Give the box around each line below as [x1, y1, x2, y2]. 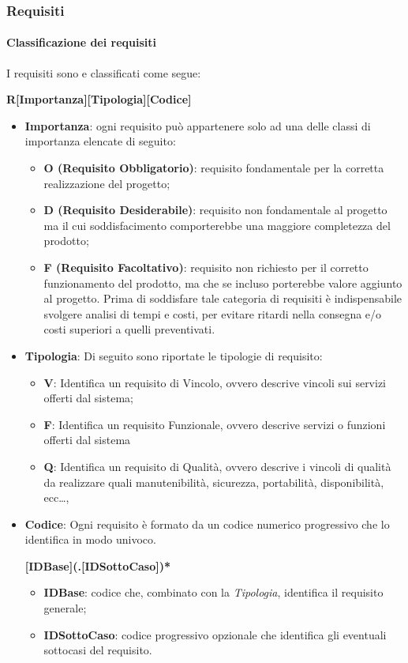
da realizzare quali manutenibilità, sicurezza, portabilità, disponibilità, [43, 473, 384, 490]
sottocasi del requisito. [43, 642, 152, 658]
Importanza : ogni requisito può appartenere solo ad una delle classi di [24, 117, 371, 134]
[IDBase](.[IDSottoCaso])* [24, 557, 171, 574]
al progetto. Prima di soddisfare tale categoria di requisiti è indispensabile [43, 290, 402, 307]
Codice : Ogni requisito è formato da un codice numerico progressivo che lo [24, 515, 390, 532]
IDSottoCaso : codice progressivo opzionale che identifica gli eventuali [43, 626, 387, 642]
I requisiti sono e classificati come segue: [6, 64, 201, 81]
